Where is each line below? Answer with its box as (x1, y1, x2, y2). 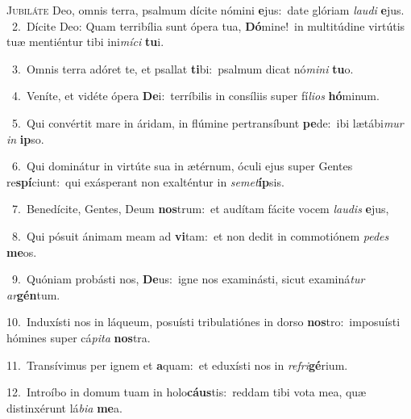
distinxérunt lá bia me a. (6, 399, 122, 416)
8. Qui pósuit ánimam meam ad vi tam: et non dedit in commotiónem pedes (11, 227, 389, 244)
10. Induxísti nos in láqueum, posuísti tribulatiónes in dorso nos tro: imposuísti (6, 313, 401, 330)
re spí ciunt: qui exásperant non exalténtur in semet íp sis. (6, 173, 284, 190)
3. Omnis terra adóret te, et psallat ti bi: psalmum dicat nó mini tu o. (11, 60, 354, 77)
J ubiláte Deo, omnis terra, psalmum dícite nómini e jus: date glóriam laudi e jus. (6, 2, 405, 18)
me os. (6, 243, 37, 260)
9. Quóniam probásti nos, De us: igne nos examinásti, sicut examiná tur (11, 270, 365, 287)
